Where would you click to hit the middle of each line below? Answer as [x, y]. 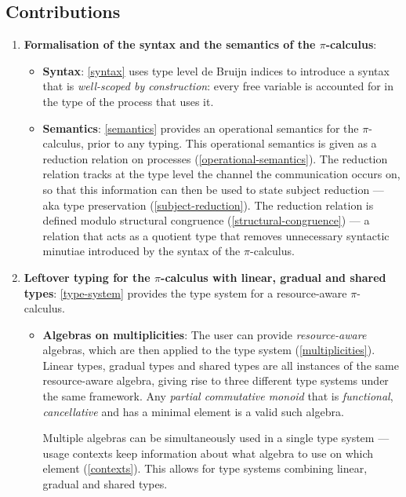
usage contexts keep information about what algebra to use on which [208, 453]
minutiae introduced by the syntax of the [141, 251]
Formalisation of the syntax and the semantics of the [170, 44]
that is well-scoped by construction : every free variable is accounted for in [218, 86]
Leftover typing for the [87, 277]
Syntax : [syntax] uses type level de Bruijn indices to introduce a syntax [216, 70]
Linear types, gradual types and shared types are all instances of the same [221, 365]
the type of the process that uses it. [128, 101]
